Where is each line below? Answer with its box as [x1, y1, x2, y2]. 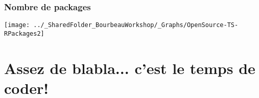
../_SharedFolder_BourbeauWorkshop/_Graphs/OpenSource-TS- [33, 21, 239, 29]
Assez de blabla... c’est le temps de [4, 57, 255, 78]
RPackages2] [4, 30, 44, 37]
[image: [4, 21, 30, 29]
